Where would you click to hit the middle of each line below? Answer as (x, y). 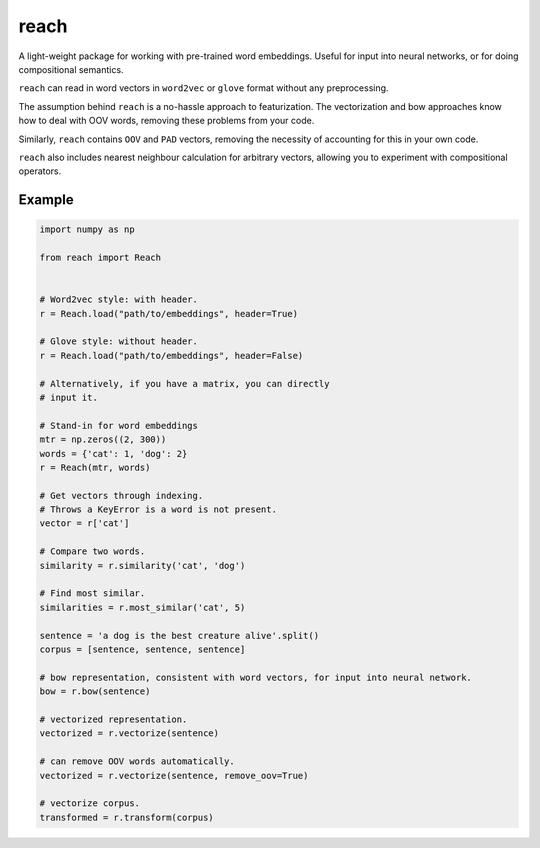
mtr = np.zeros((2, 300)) (103, 439)
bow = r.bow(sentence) (95, 691)
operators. (40, 171)
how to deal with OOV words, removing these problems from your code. (166, 121)
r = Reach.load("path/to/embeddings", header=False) (171, 355)
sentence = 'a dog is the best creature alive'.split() (179, 635)
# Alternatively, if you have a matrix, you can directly (184, 383)
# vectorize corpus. (89, 803)
